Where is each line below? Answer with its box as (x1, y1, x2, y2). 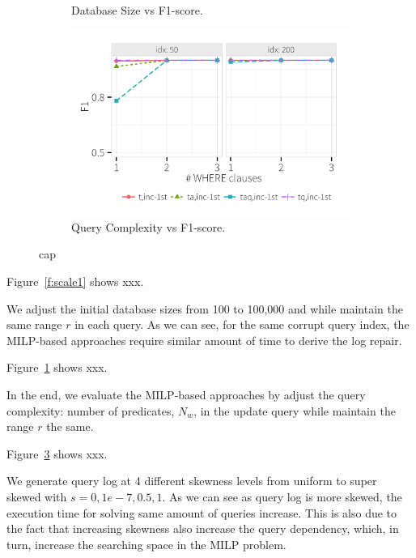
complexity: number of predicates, (6, 402, 175, 419)
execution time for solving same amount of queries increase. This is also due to (6, 504, 397, 521)
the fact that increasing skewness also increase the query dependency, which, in (6, 520, 399, 537)
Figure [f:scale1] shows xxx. (6, 273, 144, 290)
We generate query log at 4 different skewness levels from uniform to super (6, 472, 377, 489)
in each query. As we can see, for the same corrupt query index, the (74, 316, 410, 333)
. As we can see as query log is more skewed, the (162, 488, 402, 505)
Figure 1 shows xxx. (6, 359, 108, 376)
